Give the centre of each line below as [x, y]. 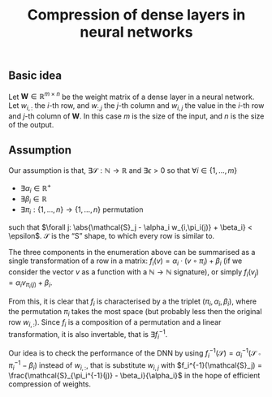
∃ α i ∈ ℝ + [36, 188]
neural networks [136, 32]
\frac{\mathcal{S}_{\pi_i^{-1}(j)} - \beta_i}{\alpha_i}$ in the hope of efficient [134, 376]
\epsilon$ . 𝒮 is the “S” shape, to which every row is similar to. [112, 235]
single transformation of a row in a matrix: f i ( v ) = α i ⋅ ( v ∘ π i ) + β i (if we [125, 261]
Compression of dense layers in [136, 15]
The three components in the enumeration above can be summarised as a [132, 252]
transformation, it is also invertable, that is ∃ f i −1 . [88, 334]
